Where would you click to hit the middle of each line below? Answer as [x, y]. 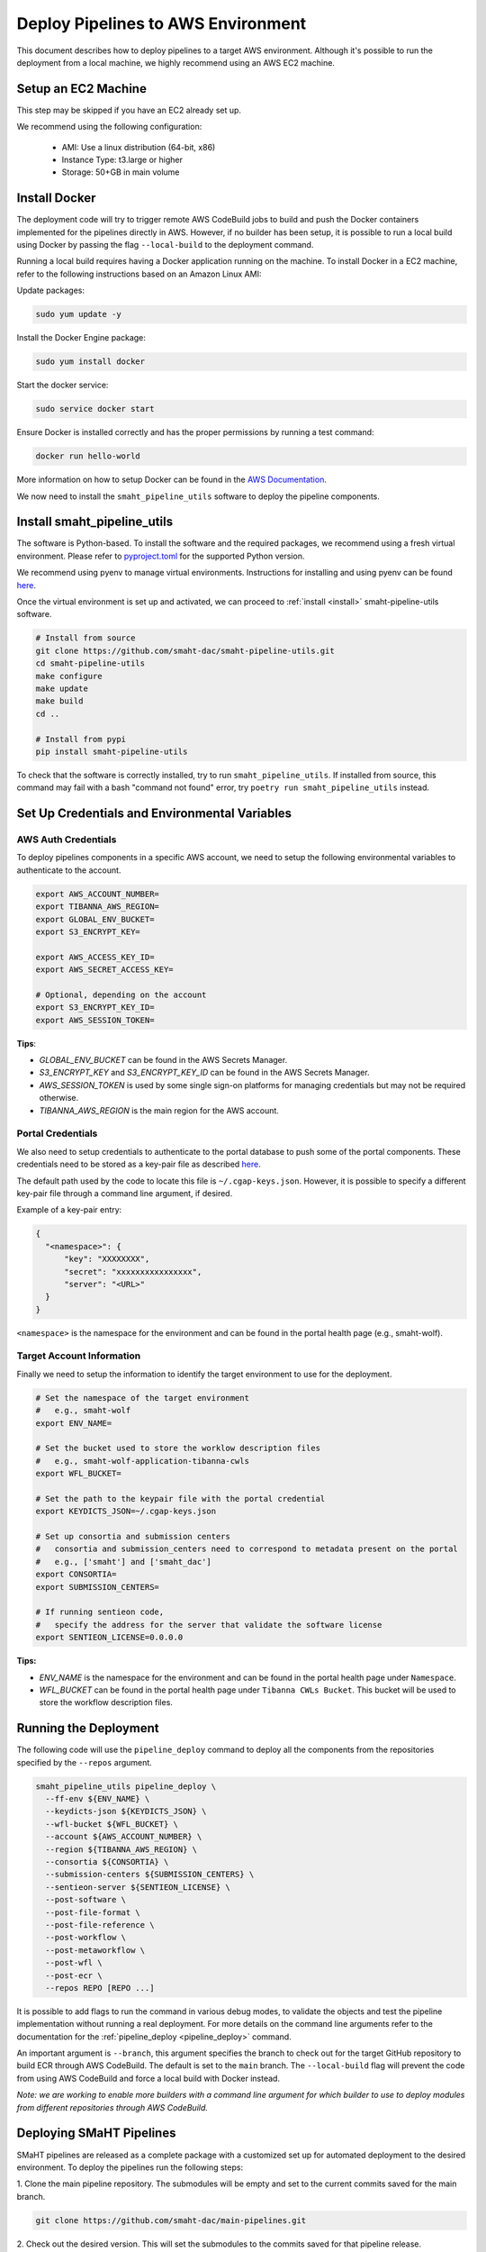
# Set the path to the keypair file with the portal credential [180, 1498]
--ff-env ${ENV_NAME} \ [98, 1799]
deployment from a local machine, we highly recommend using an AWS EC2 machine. [175, 62]
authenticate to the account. [69, 870]
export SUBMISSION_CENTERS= [97, 1587]
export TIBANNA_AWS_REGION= [97, 907]
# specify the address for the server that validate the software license [209, 1625]
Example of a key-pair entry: [69, 1210]
